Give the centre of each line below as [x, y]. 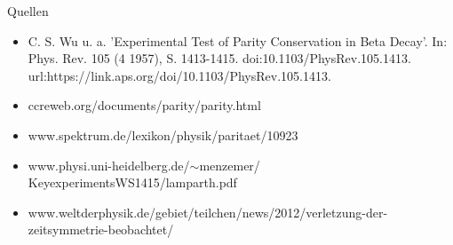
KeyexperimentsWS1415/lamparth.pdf [132, 182]
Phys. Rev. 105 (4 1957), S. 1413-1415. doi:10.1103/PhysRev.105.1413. [219, 58]
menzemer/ [230, 165]
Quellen [28, 11]
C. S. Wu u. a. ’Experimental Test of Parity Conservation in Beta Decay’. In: [238, 40]
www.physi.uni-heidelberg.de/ [109, 165]
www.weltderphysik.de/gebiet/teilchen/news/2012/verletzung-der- [208, 212]
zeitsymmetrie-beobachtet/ [101, 229]
